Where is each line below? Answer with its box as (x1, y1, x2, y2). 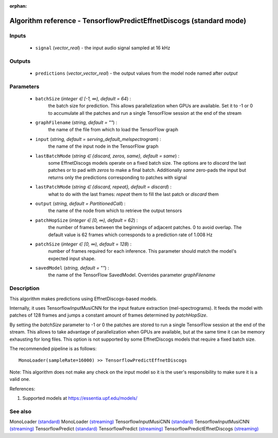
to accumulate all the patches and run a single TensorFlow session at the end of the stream (48, 110, 242, 116)
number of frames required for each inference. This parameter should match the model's (48, 248, 237, 254)
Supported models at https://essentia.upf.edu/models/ (22, 395, 137, 401)
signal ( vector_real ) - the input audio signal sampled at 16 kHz (35, 44, 170, 51)
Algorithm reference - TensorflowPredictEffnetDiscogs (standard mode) (9, 16, 247, 25)
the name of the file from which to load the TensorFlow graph (48, 127, 179, 133)
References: (9, 386, 36, 392)
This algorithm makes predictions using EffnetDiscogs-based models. (9, 295, 158, 302)
